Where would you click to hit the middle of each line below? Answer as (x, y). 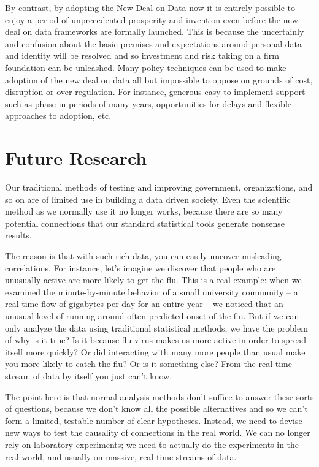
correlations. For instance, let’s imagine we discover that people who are (140, 268)
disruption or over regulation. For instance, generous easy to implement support (155, 92)
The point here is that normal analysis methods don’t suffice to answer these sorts (159, 396)
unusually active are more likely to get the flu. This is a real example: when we (153, 280)
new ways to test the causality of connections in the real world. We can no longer (158, 432)
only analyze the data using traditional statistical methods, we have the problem (156, 328)
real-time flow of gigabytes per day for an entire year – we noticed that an (144, 304)
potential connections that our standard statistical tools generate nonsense (145, 223)
